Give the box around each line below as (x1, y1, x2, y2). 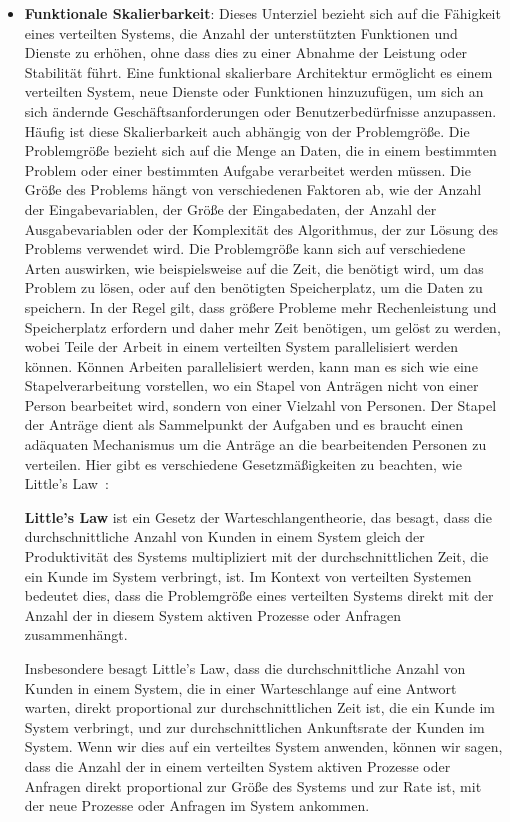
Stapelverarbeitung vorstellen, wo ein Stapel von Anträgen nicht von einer (24, 375, 479, 396)
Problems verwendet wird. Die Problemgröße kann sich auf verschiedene (24, 238, 466, 259)
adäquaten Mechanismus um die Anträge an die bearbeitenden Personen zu (24, 434, 487, 455)
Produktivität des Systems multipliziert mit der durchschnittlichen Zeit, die (24, 546, 489, 567)
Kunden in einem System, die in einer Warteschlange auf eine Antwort (24, 677, 457, 698)
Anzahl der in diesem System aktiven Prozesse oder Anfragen (24, 604, 402, 625)
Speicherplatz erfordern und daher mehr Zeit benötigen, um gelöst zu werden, (24, 316, 501, 337)
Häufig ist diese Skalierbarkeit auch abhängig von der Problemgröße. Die (24, 120, 470, 141)
